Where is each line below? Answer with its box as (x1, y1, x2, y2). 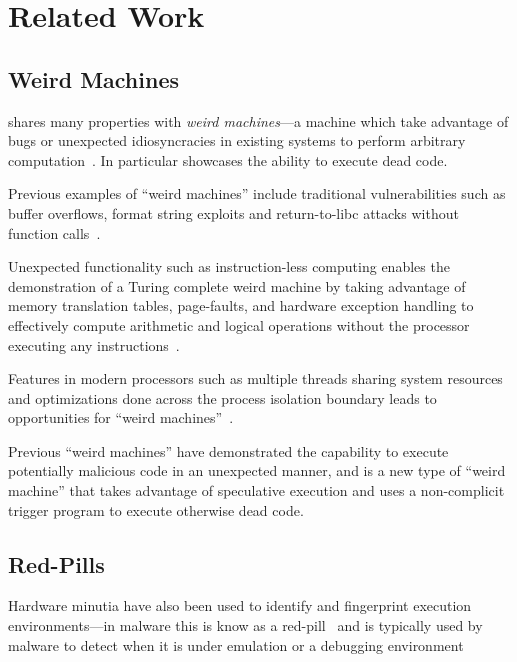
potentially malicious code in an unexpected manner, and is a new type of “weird (8, 460, 506, 481)
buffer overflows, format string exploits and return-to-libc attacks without (8, 202, 459, 223)
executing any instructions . (8, 334, 180, 355)
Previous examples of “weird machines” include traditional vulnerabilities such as (8, 183, 506, 204)
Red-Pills (8, 548, 105, 579)
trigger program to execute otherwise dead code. (8, 499, 304, 520)
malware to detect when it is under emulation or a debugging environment (8, 634, 464, 655)
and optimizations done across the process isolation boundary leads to (8, 387, 437, 408)
